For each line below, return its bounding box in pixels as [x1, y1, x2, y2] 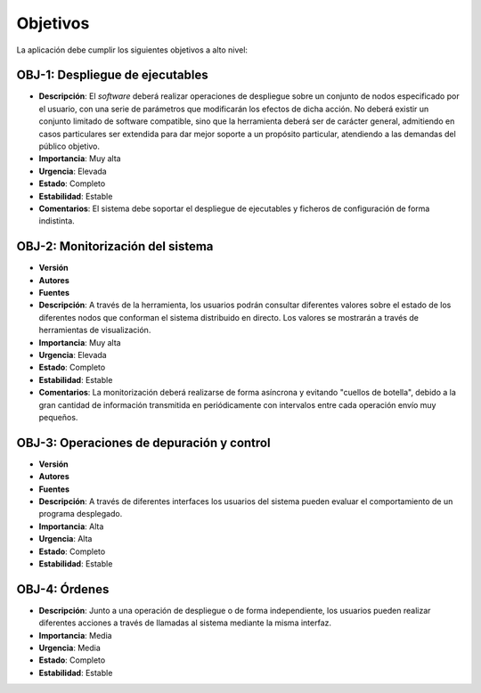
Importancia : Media [38, 630, 112, 640]
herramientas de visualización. [38, 325, 151, 336]
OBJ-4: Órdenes [16, 582, 110, 597]
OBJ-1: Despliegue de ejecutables [16, 68, 208, 83]
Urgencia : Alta [38, 534, 93, 544]
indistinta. [38, 216, 75, 226]
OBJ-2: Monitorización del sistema [16, 239, 214, 254]
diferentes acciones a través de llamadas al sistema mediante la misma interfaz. [38, 617, 332, 628]
